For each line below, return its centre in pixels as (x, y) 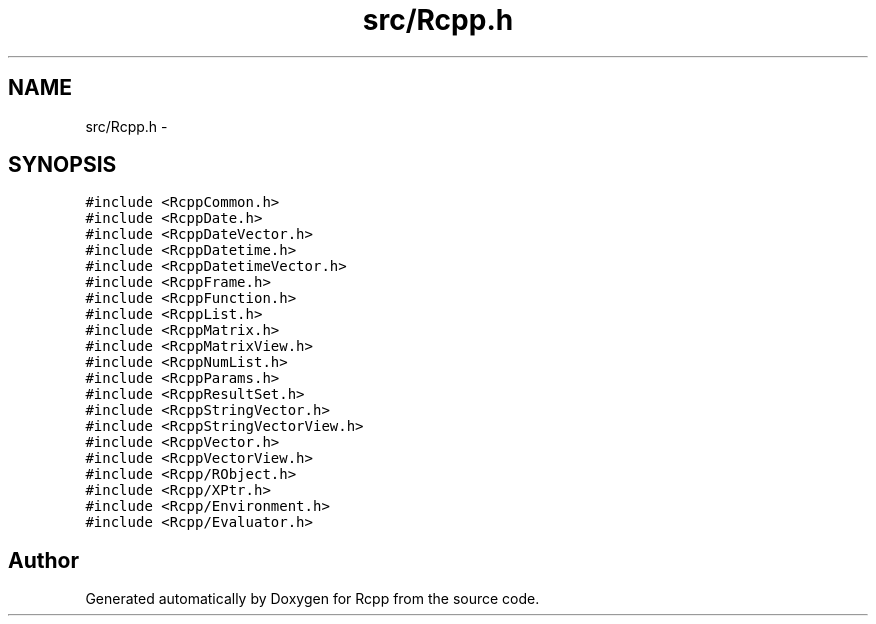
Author (43, 560)
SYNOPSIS (62, 165)
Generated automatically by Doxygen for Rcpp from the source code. (312, 599)
